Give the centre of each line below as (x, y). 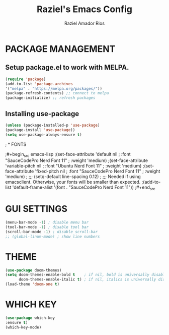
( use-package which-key (30, 318)
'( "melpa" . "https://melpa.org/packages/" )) (54, 89)
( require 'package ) (26, 79)
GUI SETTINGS (36, 209)
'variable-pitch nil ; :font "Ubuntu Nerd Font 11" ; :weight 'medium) (73, 166)
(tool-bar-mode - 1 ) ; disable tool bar (47, 227)
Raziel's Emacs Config (84, 9)
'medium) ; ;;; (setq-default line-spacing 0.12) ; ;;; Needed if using (73, 177)
